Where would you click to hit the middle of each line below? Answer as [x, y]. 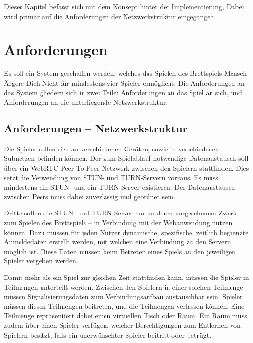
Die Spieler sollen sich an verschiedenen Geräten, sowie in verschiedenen [112, 148]
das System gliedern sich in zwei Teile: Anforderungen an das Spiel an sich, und [123, 92]
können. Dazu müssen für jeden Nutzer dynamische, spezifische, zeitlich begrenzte [126, 232]
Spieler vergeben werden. [41, 261]
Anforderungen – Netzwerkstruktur [96, 128]
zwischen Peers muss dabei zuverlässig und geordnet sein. [90, 196]
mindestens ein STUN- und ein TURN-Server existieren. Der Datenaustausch [120, 187]
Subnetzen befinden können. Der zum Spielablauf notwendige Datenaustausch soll [126, 158]
